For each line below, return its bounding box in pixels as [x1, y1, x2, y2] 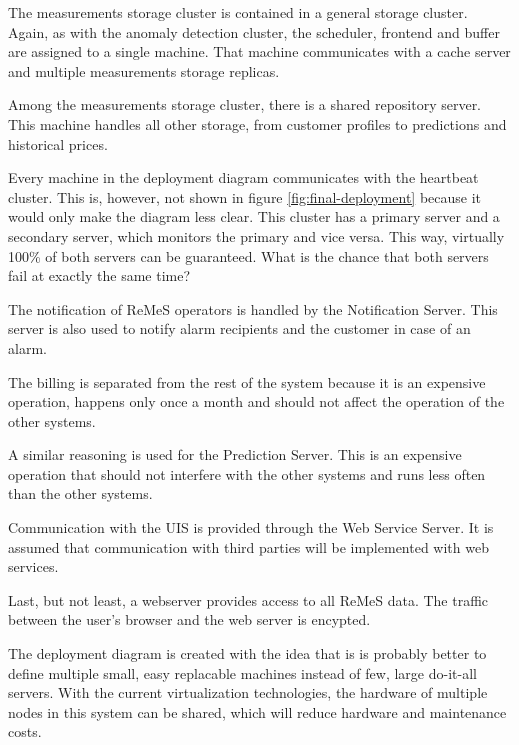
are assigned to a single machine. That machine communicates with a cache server [8, 41, 511, 62]
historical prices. [8, 133, 108, 154]
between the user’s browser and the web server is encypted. [8, 609, 371, 630]
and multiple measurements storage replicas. [8, 60, 280, 81]
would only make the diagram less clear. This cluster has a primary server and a [8, 206, 500, 227]
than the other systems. [8, 483, 153, 504]
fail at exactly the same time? [8, 265, 191, 286]
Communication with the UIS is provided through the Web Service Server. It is [8, 517, 494, 538]
